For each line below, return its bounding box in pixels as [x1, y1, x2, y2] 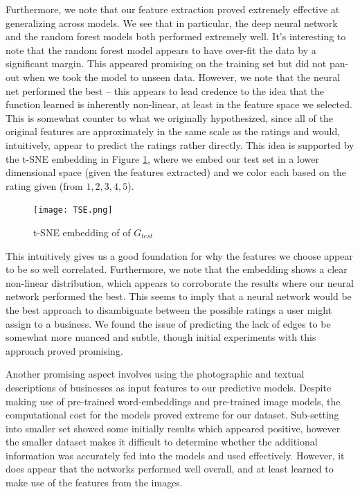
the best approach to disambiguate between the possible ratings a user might [6, 302, 332, 317]
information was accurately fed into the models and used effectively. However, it [6, 448, 345, 462]
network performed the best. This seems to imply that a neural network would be [6, 289, 352, 303]
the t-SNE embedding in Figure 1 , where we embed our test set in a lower [6, 151, 319, 166]
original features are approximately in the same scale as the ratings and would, [6, 124, 341, 139]
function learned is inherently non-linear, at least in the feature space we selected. [6, 97, 352, 112]
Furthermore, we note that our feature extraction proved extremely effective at [6, 2, 340, 16]
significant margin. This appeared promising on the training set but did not [6, 56, 327, 71]
